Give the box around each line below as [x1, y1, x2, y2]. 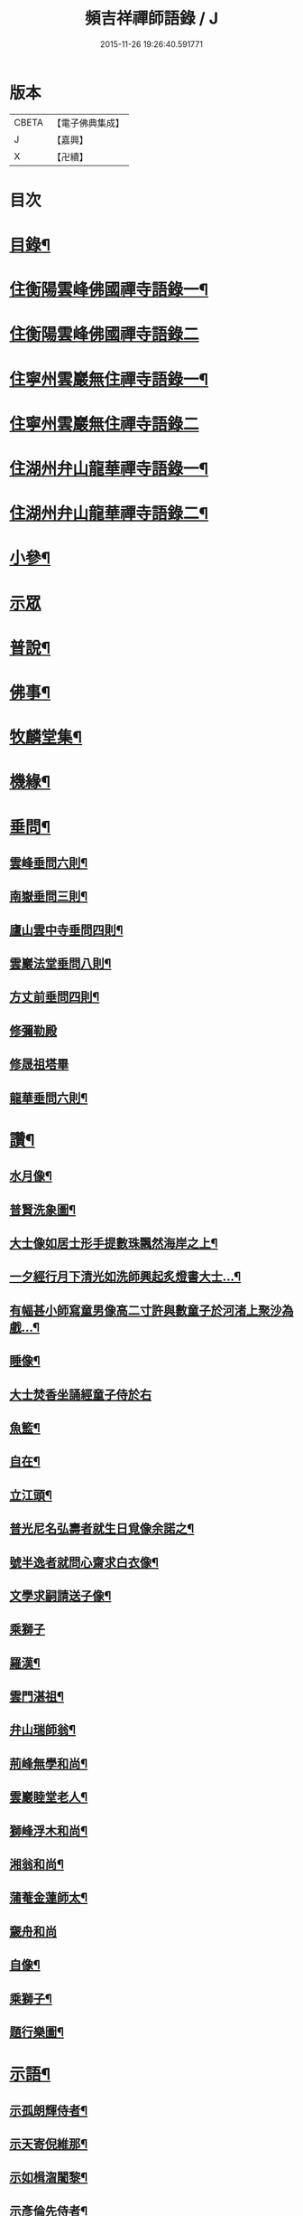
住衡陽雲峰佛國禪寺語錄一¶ [9, 279, 209, 300]
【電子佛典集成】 [51, 117, 124, 129]
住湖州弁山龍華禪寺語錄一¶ [9, 458, 209, 479]
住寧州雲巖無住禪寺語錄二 [9, 413, 200, 434]
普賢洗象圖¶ [9, 1202, 77, 1217]
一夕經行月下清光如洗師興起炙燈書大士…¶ [9, 1269, 242, 1285]
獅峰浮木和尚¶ [9, 1823, 88, 1838]
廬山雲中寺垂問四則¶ [9, 922, 124, 938]
